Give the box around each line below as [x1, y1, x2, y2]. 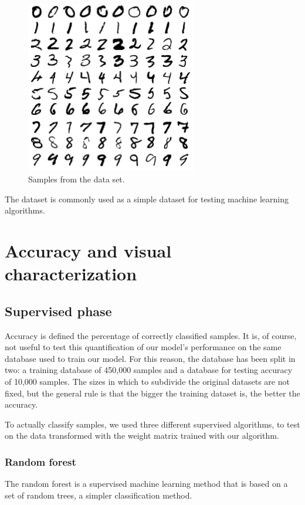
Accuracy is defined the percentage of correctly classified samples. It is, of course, [5, 329, 297, 341]
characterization [5, 262, 137, 286]
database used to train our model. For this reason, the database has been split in [5, 352, 296, 364]
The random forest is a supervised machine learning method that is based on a [5, 477, 288, 490]
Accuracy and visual [5, 239, 172, 263]
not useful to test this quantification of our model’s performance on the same [5, 341, 282, 353]
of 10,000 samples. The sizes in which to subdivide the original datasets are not [5, 375, 290, 387]
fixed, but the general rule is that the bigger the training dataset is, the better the [5, 387, 300, 399]
